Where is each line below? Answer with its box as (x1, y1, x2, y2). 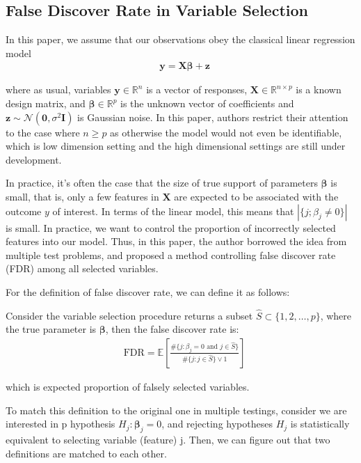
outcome (6, 203, 42, 218)
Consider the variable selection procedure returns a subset (6, 308, 253, 322)
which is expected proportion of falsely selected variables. (6, 379, 250, 393)
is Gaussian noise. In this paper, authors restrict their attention (77, 109, 348, 124)
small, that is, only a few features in (6, 189, 159, 203)
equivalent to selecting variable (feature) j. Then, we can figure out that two (6, 432, 330, 446)
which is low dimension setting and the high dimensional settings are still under (6, 139, 346, 153)
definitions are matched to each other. (6, 446, 167, 460)
